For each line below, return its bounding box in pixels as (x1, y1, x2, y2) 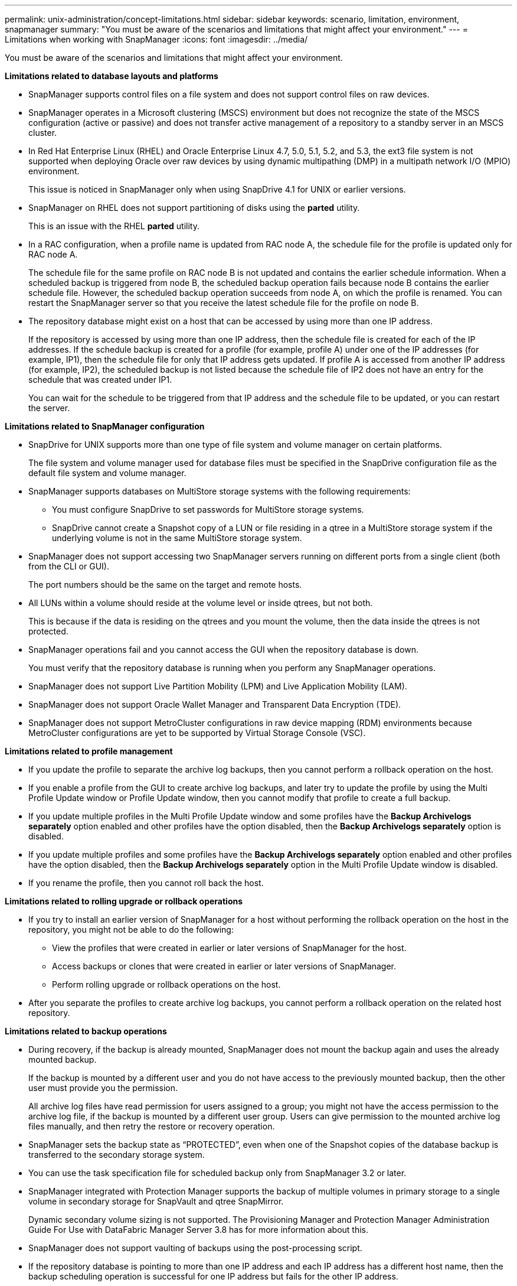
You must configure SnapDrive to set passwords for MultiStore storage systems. (52, 504, 364, 515)
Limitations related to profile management (5, 746, 173, 756)
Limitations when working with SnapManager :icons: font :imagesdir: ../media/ (5, 34, 308, 44)
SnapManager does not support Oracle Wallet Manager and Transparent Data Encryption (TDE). (28, 699, 401, 709)
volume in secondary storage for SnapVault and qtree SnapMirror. (28, 1196, 284, 1206)
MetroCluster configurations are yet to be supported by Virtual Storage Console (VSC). (28, 728, 366, 738)
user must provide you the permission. (28, 1083, 178, 1093)
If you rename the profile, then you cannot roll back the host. (28, 878, 264, 888)
